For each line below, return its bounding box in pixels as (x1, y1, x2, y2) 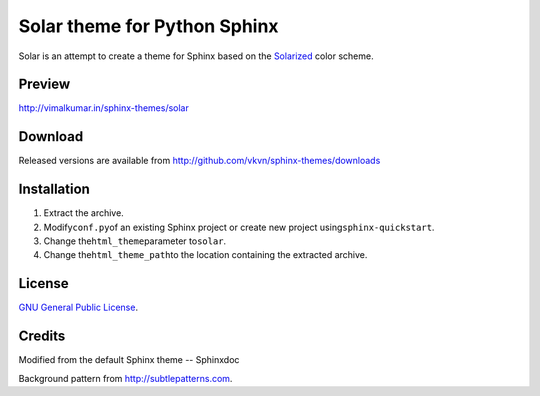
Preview (18, 76, 71, 93)
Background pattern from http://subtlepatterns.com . (18, 372, 233, 384)
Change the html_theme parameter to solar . (43, 235, 227, 247)
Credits (18, 328, 66, 345)
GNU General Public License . (18, 301, 139, 314)
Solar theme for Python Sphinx (18, 15, 279, 37)
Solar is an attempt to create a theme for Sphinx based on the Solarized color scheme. (18, 50, 374, 62)
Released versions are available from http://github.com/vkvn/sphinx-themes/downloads (18, 155, 381, 167)
